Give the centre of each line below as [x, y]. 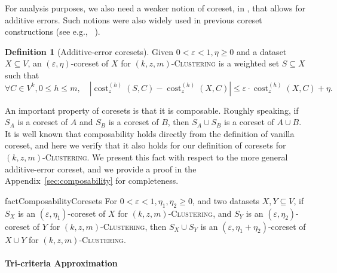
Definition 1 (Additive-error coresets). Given [89, 51]
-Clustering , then [134, 226]
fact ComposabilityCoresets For [61, 200]
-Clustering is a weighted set [225, 63]
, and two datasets [226, 200]
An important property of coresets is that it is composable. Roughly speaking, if [152, 110]
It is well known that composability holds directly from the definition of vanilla [150, 133]
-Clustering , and [200, 213]
